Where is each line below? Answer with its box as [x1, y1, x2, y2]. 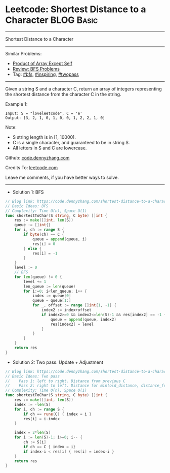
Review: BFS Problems [12, 66, 60, 72]
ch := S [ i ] [23, 439, 47, 445]
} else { [23, 246, 42, 251]
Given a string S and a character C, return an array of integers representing [5, 85, 162, 92]
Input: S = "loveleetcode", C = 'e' [5, 111, 82, 116]
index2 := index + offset [41, 307, 92, 313]
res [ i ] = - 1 [32, 250, 58, 256]
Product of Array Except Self [12, 60, 72, 67]
